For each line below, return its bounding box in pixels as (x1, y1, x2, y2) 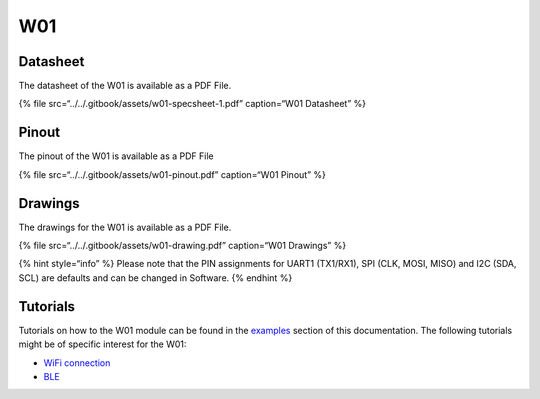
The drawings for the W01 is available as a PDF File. (18, 221, 232, 233)
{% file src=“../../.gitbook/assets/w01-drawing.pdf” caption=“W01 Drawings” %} (18, 240, 347, 252)
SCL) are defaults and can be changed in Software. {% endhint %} (18, 271, 293, 284)
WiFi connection (43, 356, 111, 369)
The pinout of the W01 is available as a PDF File (18, 150, 214, 162)
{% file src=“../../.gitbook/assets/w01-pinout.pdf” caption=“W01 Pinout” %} (18, 168, 327, 180)
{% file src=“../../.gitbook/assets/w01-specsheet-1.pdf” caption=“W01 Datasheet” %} (18, 98, 367, 110)
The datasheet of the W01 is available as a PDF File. (18, 80, 232, 92)
